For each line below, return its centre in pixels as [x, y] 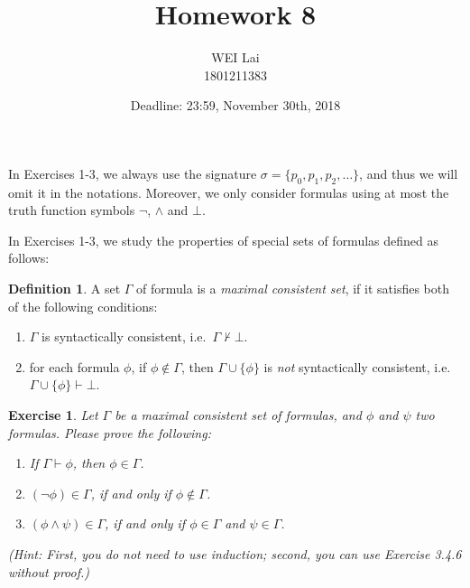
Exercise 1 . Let [53, 415]
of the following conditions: [83, 306]
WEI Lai [235, 57]
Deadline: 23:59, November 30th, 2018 [235, 105]
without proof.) [49, 571]
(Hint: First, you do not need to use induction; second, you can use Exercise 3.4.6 [235, 554]
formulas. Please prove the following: [110, 432]
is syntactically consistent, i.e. [124, 336]
